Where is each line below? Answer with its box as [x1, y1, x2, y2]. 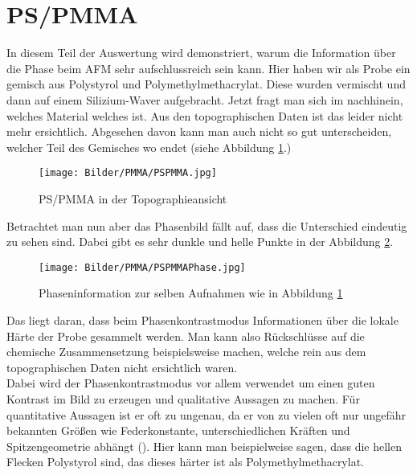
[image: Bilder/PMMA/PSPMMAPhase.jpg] [39, 261, 246, 273]
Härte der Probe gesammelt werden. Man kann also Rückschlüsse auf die [6, 327, 365, 344]
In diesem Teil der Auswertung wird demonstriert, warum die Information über [6, 44, 396, 61]
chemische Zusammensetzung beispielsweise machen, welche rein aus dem [6, 343, 366, 360]
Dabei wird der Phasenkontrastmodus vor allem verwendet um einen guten [6, 375, 375, 391]
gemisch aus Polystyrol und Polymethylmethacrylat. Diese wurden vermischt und [6, 76, 406, 92]
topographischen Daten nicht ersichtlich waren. [6, 358, 238, 375]
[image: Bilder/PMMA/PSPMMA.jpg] [39, 167, 217, 179]
